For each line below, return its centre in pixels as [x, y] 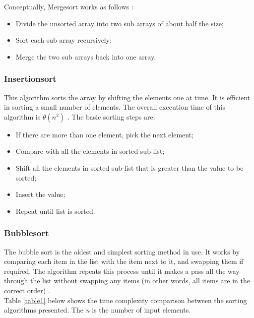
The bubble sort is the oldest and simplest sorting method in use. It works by [122, 251]
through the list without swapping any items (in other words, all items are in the [127, 281]
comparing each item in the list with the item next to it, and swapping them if [124, 261]
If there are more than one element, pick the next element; [105, 134]
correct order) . [27, 290]
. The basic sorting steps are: [111, 116]
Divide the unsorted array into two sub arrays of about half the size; [120, 23]
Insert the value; [40, 194]
